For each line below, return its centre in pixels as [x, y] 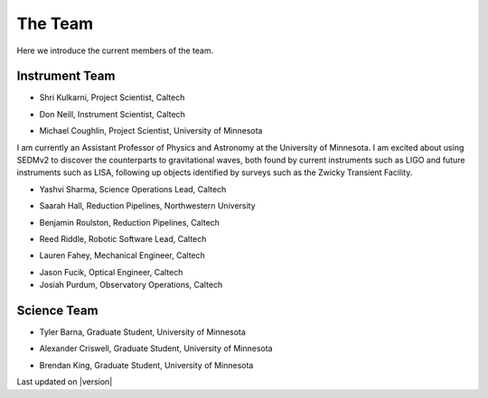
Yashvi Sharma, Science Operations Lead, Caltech [133, 189]
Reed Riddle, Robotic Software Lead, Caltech [123, 238]
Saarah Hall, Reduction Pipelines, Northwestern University [148, 206]
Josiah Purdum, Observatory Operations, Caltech [131, 285]
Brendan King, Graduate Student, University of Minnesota [146, 365]
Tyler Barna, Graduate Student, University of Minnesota [142, 332]
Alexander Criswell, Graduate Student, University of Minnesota [156, 348]
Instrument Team [66, 76]
